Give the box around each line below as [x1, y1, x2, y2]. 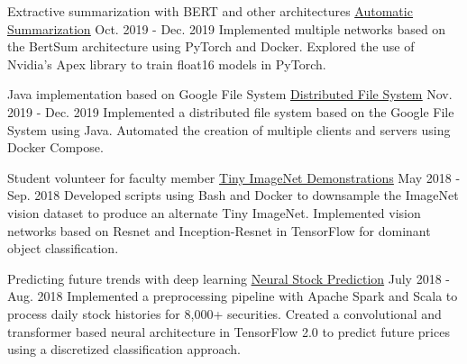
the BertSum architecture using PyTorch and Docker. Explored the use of [7, 37, 415, 56]
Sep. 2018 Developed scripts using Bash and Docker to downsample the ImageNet [7, 186, 459, 205]
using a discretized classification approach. [7, 340, 241, 359]
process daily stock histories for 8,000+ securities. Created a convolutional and [7, 304, 442, 323]
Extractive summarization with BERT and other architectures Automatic [7, 2, 413, 20]
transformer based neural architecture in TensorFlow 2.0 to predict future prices [7, 322, 450, 341]
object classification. [7, 239, 119, 258]
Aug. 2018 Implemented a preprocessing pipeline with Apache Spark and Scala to [7, 287, 458, 305]
